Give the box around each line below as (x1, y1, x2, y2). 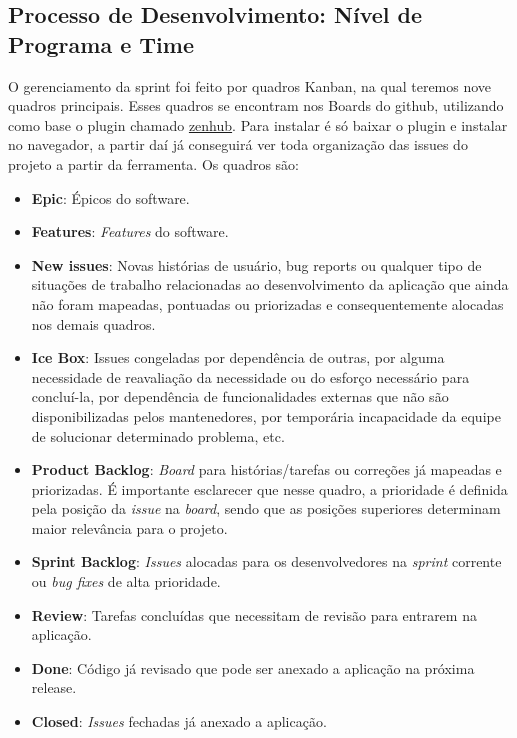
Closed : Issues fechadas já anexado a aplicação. (31, 711, 327, 732)
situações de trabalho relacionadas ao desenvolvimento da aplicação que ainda (31, 274, 509, 295)
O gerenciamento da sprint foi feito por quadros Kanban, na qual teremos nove (8, 75, 492, 96)
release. (31, 677, 77, 698)
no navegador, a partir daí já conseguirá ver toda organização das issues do (8, 134, 468, 155)
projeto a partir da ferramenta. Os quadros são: (8, 153, 299, 174)
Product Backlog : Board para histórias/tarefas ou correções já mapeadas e (31, 459, 502, 480)
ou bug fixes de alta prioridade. (31, 571, 221, 592)
